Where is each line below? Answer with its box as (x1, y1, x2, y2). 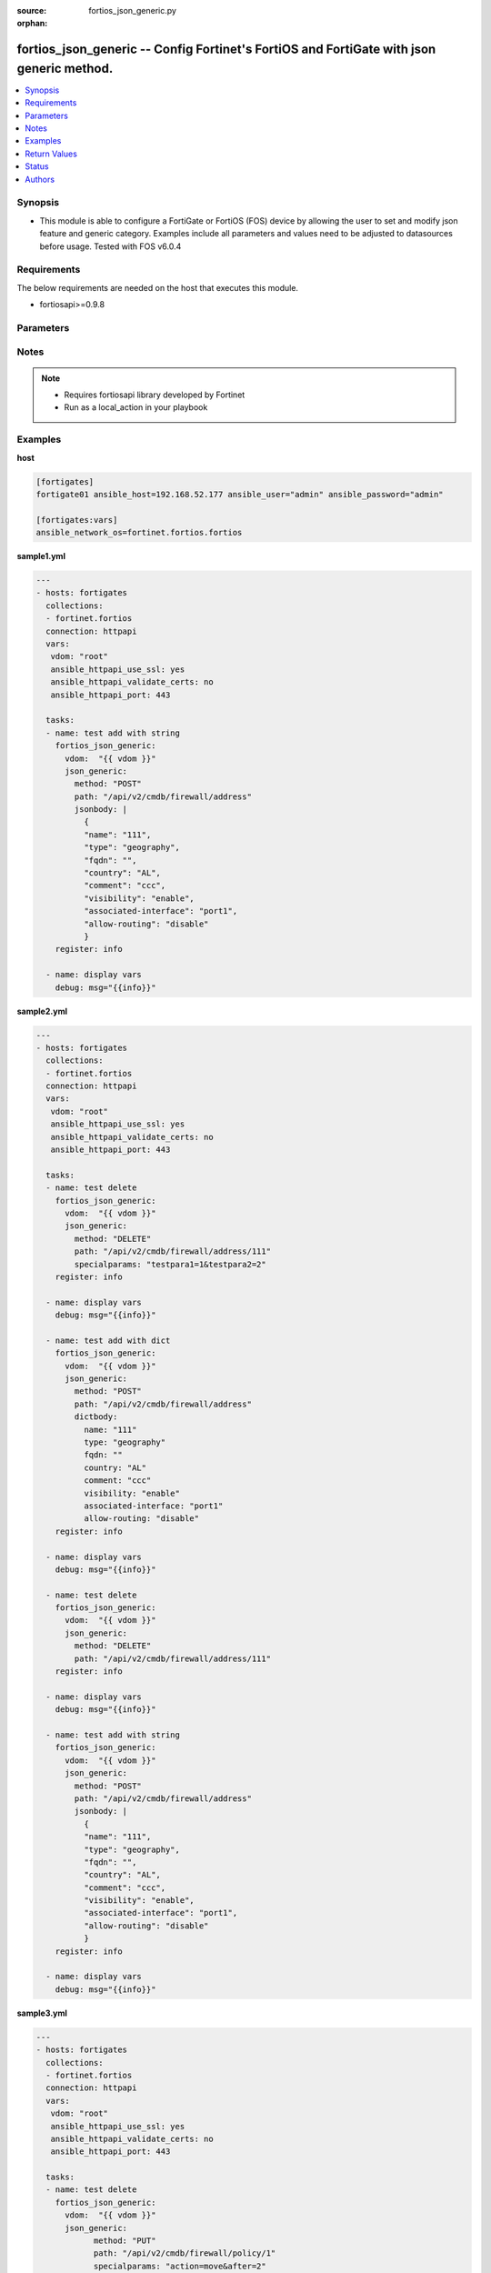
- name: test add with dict (45, 1335, 171, 1346)
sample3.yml (16, 2008, 68, 2018)
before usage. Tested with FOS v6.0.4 (39, 241, 182, 252)
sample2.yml (16, 1006, 68, 1016)
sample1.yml (16, 551, 65, 562)
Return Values (25, 148, 77, 159)
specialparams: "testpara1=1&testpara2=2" (74, 1259, 267, 1269)
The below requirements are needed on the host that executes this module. (16, 282, 299, 293)
